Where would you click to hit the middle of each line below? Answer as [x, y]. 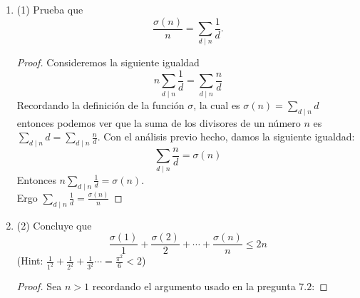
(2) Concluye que [54, 225]
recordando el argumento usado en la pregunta [194, 286]
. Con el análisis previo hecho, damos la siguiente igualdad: [226, 137]
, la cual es [217, 104]
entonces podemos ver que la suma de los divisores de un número [159, 122]
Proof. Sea [39, 286]
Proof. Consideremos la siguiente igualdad [108, 62]
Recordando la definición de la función [101, 104]
